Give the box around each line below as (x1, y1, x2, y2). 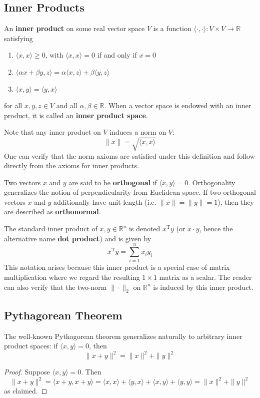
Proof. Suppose (4, 366, 50, 377)
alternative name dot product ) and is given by (4, 233, 151, 243)
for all (4, 100, 22, 111)
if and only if (97, 50, 137, 60)
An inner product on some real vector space (4, 23, 145, 34)
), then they (217, 196, 254, 207)
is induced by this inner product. (153, 281, 253, 292)
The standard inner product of (4, 223, 97, 234)
